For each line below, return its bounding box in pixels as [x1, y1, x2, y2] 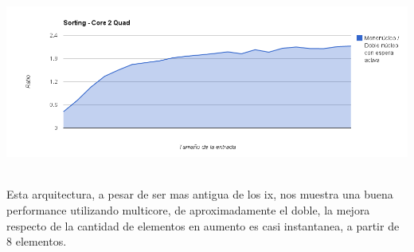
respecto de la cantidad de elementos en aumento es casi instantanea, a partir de [6, 217, 400, 234]
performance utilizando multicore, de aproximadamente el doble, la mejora [6, 201, 370, 218]
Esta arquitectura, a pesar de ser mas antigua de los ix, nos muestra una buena [6, 186, 393, 203]
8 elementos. [6, 233, 67, 250]
